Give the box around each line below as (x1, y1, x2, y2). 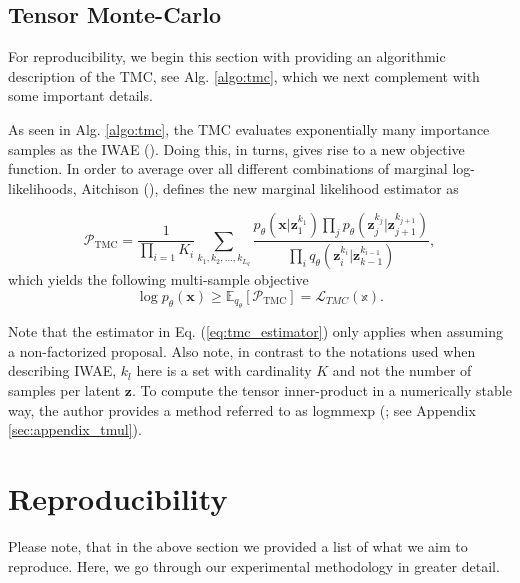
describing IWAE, (8, 360, 117, 381)
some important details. (8, 85, 153, 106)
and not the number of (332, 360, 472, 381)
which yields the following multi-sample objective (8, 269, 309, 290)
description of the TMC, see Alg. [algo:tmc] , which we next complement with (8, 65, 480, 86)
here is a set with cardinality (136, 360, 312, 381)
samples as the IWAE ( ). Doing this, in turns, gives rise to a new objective (8, 138, 465, 159)
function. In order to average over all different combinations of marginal (8, 158, 448, 179)
